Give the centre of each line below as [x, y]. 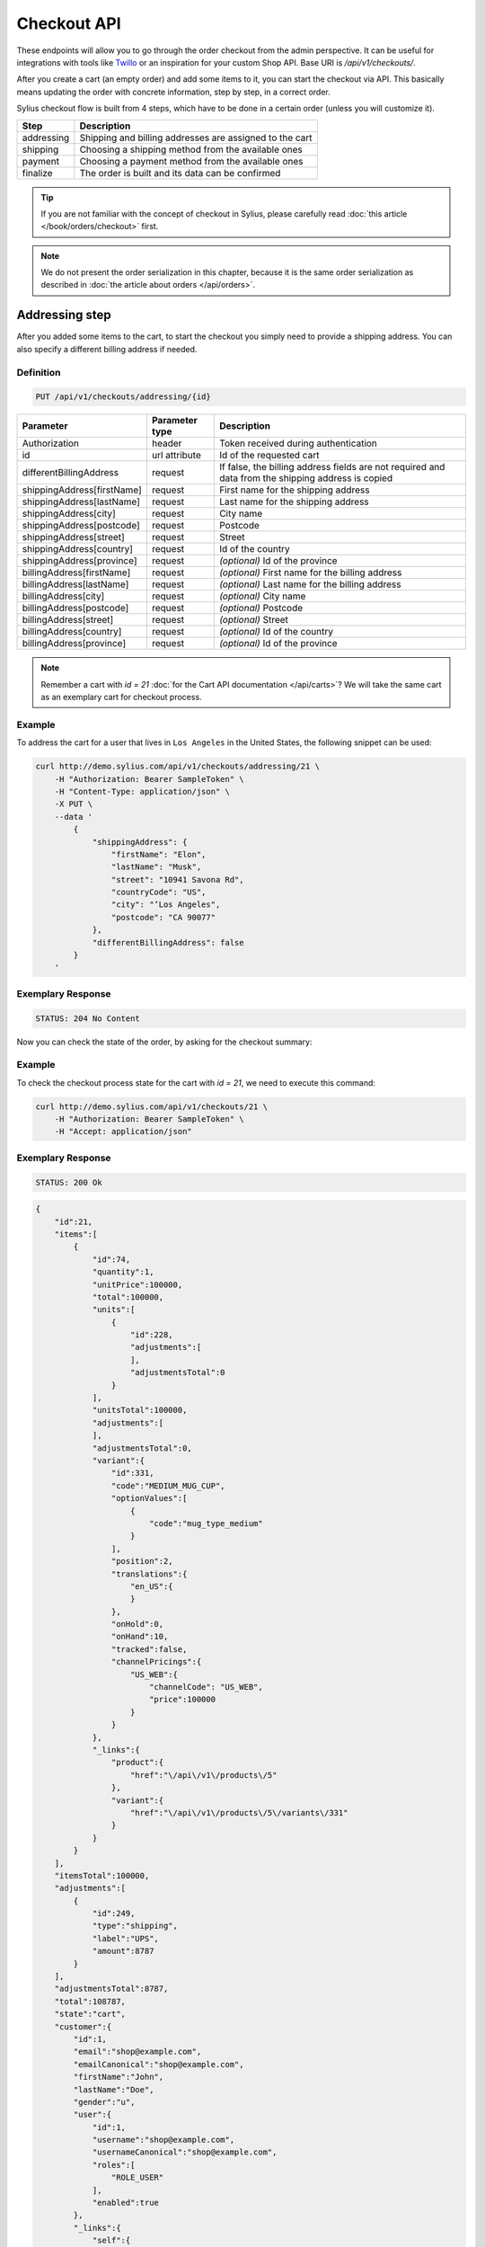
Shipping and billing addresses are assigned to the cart [196, 138]
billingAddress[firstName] [76, 573]
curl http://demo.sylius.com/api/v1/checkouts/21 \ [152, 1106]
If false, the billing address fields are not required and [332, 467]
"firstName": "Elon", [159, 854]
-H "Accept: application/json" [123, 1132]
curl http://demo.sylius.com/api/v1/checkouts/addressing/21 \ [178, 767]
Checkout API [69, 23]
